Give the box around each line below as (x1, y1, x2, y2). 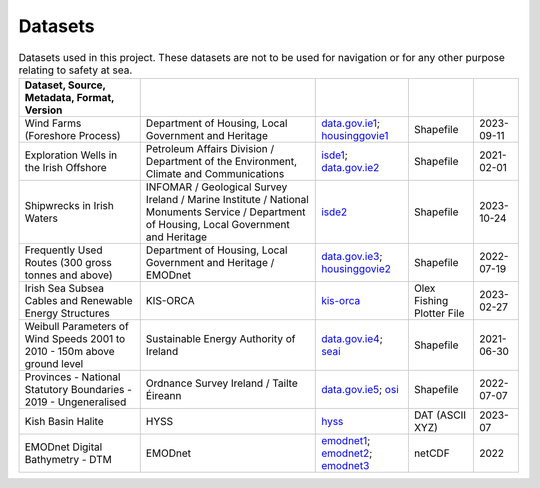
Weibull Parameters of (24, 319, 129, 333)
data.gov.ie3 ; (321, 249, 383, 263)
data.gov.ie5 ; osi (321, 382, 399, 396)
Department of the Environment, (145, 154, 298, 168)
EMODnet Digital (24, 440, 103, 454)
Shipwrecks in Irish (24, 198, 114, 212)
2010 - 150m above (24, 344, 115, 358)
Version (24, 103, 63, 117)
